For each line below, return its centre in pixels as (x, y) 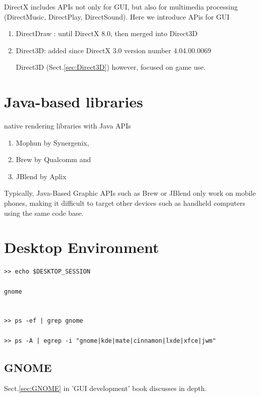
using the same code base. (44, 213)
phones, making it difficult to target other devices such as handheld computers (125, 203)
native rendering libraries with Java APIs (68, 126)
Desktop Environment (82, 247)
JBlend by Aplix (41, 176)
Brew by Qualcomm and (53, 159)
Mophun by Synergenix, (52, 142)
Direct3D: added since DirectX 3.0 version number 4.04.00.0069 (113, 50)
